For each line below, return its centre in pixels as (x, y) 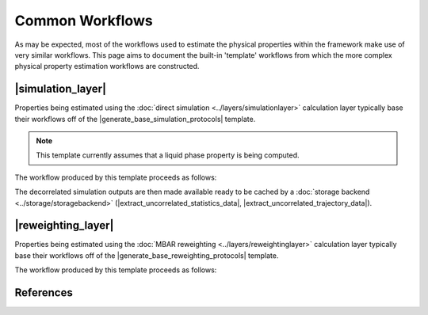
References (44, 293)
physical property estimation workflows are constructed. (107, 66)
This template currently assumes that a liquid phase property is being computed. (168, 155)
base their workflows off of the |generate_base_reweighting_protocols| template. (147, 255)
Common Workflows (84, 21)
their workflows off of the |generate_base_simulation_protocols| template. (135, 119)
